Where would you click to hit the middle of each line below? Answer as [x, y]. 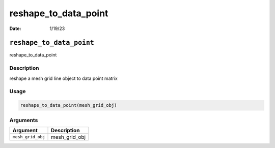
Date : [15, 28]
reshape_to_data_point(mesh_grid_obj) [68, 105]
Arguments [24, 120]
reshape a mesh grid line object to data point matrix [64, 78]
